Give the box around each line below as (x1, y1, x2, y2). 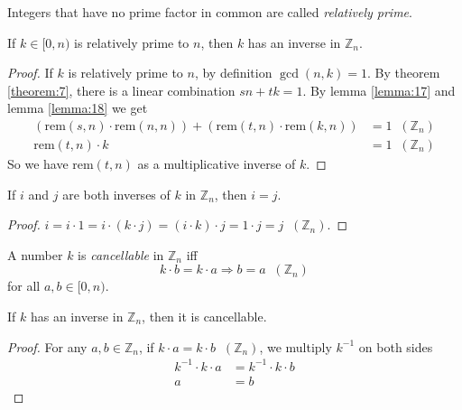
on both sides (358, 337, 433, 356)
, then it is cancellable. (142, 307, 267, 325)
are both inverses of (62, 184, 171, 203)
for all (7, 276, 41, 295)
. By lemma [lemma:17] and (302, 80, 456, 99)
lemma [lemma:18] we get (7, 98, 148, 117)
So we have (7, 154, 69, 173)
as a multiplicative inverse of (137, 154, 296, 173)
